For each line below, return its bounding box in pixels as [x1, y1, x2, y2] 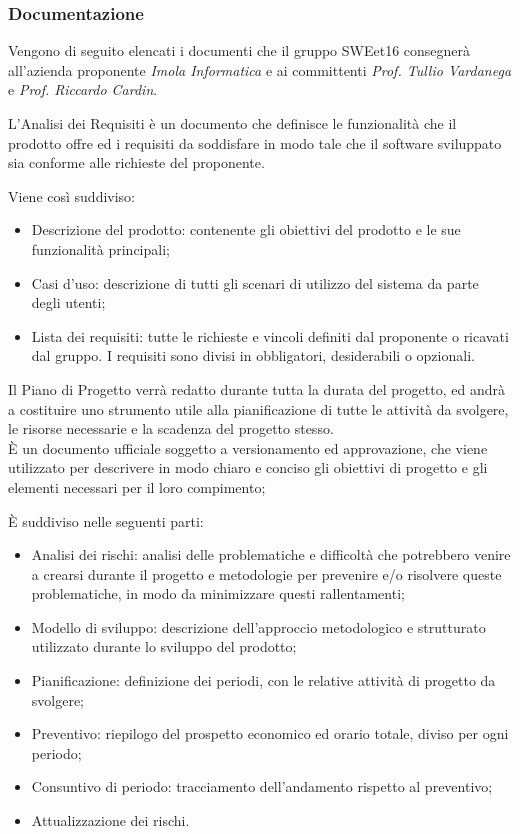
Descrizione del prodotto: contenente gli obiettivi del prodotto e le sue [31, 219, 461, 240]
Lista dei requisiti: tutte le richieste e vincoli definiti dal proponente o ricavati [31, 325, 509, 346]
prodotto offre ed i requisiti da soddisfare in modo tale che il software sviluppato [8, 132, 502, 153]
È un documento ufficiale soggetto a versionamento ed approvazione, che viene [8, 437, 488, 458]
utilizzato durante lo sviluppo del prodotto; [31, 636, 297, 657]
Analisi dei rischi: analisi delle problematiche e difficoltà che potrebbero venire [31, 544, 511, 565]
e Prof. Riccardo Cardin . [8, 79, 158, 100]
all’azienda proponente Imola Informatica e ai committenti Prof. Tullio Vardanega [8, 59, 512, 80]
